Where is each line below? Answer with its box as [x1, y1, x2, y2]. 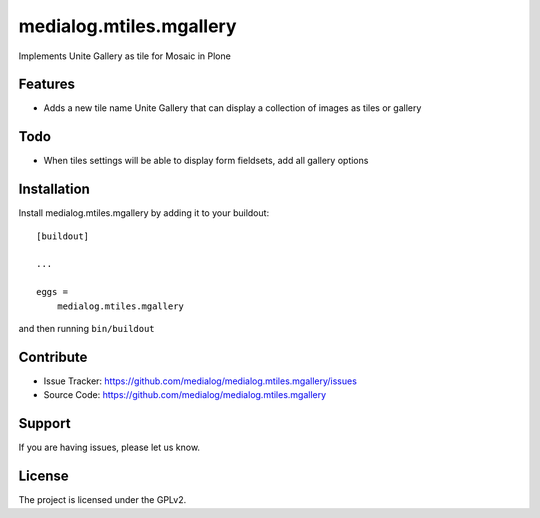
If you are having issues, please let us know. [18, 441, 200, 454]
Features [18, 76, 75, 93]
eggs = [36, 286, 69, 298]
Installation [18, 181, 90, 198]
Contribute [18, 348, 88, 365]
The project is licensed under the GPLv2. [18, 494, 187, 506]
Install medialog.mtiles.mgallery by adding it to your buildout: [18, 207, 270, 219]
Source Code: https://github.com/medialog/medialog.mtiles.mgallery [43, 389, 327, 401]
